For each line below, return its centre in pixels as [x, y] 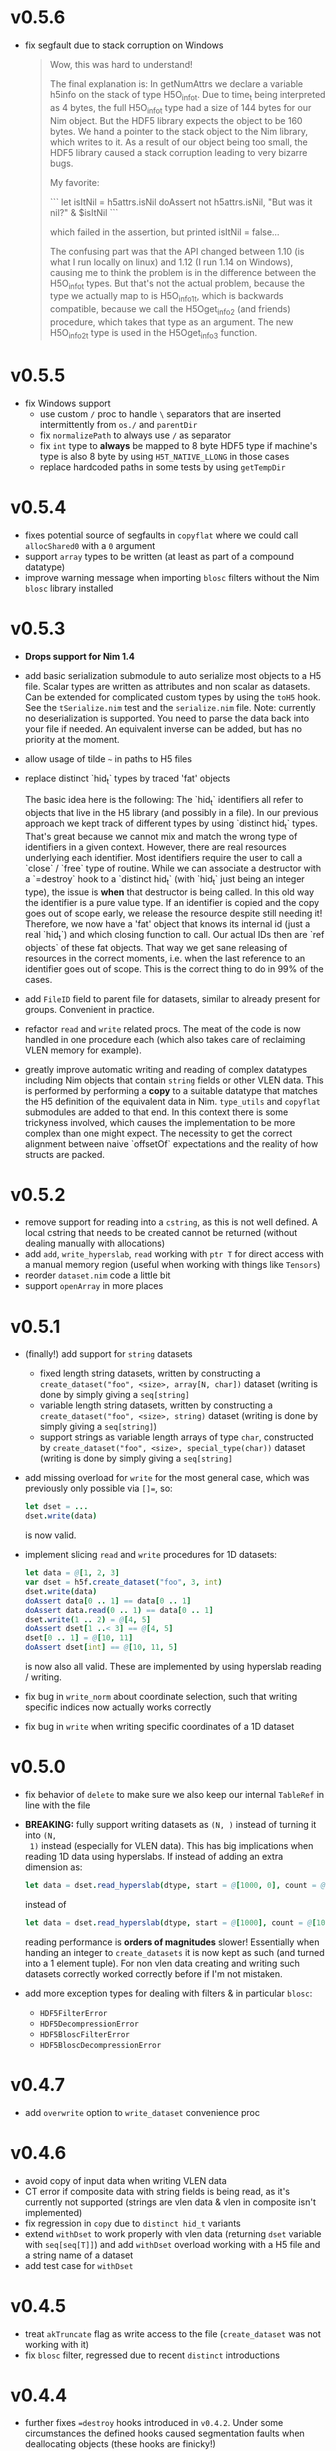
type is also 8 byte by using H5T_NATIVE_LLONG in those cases [164, 456]
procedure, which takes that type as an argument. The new [171, 322]
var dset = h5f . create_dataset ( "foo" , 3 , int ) [123, 1582]
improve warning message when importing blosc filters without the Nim [172, 577]
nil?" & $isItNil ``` [84, 212]
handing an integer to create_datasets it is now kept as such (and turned [174, 1952]
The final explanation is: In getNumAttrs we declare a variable [176, 83]
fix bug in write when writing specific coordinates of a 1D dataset [159, 1727]
